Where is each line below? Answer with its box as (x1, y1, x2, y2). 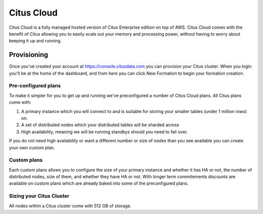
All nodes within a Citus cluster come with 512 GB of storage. (9, 203, 131, 209)
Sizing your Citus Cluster (9, 193, 70, 199)
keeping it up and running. (9, 38, 62, 44)
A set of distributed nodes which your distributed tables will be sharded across (21, 122, 180, 128)
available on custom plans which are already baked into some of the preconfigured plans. (9, 180, 188, 186)
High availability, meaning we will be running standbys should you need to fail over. (21, 129, 188, 135)
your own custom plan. (9, 144, 56, 151)
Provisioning (9, 51, 48, 59)
